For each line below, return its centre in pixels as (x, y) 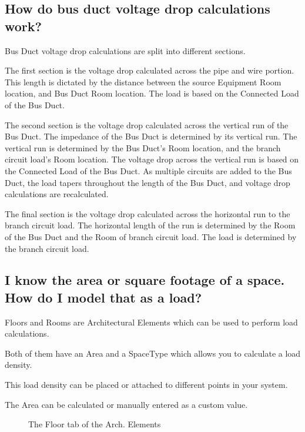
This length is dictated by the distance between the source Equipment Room (143, 82)
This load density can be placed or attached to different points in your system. (146, 385)
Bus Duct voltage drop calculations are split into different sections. (125, 50)
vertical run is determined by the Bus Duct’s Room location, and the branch (143, 147)
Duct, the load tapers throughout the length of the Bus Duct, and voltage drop (148, 182)
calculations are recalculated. (57, 194)
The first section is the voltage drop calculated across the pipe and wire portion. (150, 70)
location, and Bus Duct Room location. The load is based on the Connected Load (152, 93)
